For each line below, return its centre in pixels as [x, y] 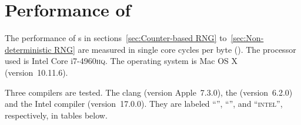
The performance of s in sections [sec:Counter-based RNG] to [116, 38]
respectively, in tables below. [56, 115]
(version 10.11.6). [36, 72]
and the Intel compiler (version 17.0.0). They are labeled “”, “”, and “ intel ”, [144, 104]
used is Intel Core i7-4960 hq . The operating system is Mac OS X [121, 61]
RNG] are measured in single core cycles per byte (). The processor [175, 49]
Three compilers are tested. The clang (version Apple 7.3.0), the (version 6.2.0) [149, 92]
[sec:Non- [247, 38]
